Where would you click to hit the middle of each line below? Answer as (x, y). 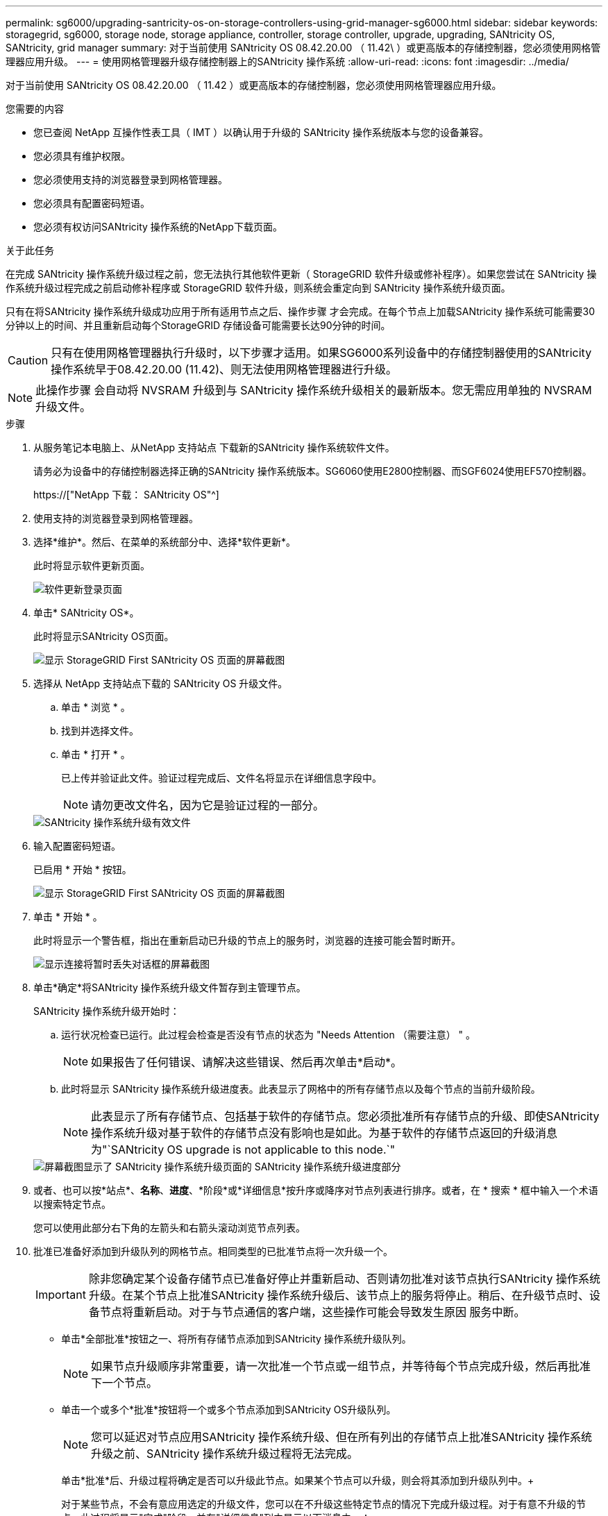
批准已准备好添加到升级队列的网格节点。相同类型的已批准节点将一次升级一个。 (213, 1251)
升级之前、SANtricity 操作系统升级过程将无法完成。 (225, 1454)
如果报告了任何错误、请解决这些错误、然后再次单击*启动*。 (247, 1062)
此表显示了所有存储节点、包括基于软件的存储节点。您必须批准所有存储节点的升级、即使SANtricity (345, 1116)
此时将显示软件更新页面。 (92, 565)
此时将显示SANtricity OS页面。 (104, 636)
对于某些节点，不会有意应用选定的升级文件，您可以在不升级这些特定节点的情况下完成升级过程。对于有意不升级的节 (323, 1504)
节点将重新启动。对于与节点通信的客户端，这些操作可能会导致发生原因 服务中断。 (312, 1312)
